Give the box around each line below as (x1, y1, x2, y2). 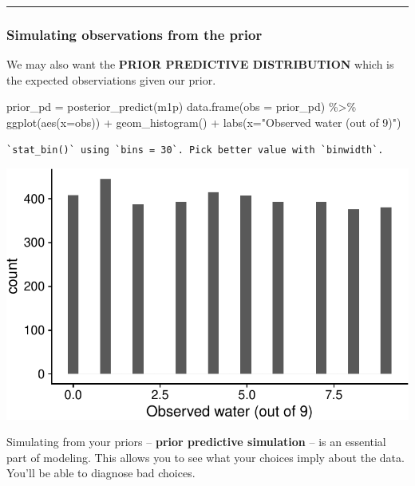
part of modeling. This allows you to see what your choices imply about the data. (6, 448, 405, 465)
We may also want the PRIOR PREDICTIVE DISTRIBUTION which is (6, 56, 394, 73)
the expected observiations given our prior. (6, 71, 216, 88)
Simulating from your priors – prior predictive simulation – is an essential (6, 433, 386, 450)
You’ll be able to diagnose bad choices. (6, 464, 196, 481)
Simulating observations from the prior (6, 24, 263, 44)
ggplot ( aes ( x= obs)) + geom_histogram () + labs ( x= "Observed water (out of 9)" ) (6, 114, 401, 130)
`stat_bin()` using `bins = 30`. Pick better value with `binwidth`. (6, 144, 384, 156)
